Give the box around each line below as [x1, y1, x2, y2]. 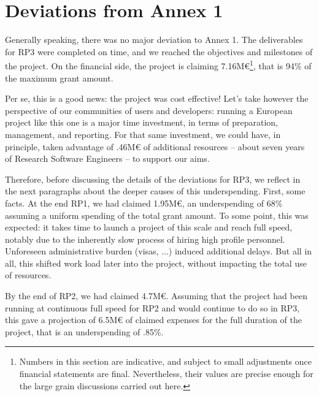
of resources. [5, 268, 52, 281]
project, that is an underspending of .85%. [5, 325, 164, 338]
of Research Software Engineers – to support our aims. [5, 152, 210, 165]
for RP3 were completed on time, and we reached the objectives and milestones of [5, 45, 313, 58]
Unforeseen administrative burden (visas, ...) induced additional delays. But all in [5, 245, 312, 257]
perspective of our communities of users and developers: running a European [5, 104, 293, 116]
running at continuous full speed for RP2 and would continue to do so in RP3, [5, 301, 300, 314]
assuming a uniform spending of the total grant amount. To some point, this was [5, 208, 309, 221]
